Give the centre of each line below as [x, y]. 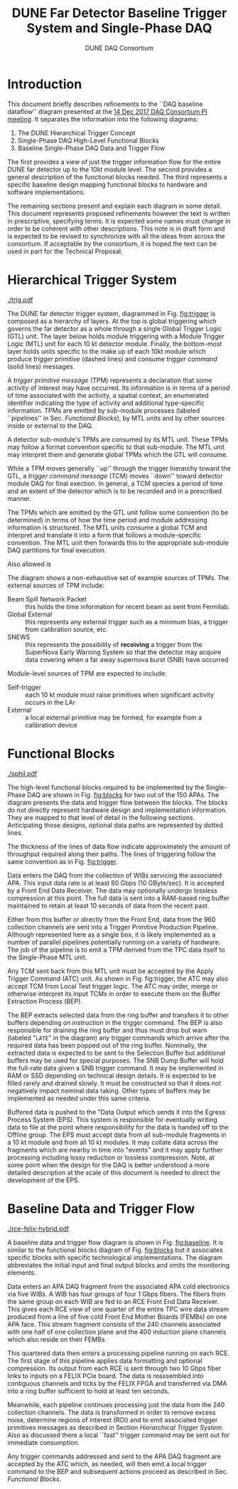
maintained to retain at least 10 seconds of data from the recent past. [108, 905]
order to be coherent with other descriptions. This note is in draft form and [116, 228]
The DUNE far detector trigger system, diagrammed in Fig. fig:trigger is [112, 313]
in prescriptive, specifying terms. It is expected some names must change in [119, 221]
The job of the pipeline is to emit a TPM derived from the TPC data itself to [116, 949]
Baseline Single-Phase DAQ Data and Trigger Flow [91, 148]
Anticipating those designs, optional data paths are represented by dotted [115, 825]
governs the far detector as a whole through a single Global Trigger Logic [115, 328]
